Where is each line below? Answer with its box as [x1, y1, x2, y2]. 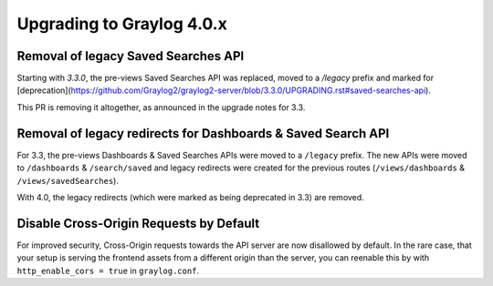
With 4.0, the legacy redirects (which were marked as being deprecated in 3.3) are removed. [16, 191, 364, 202]
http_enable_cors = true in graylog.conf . [16, 265, 200, 276]
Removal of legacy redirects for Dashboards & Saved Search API [16, 126, 390, 141]
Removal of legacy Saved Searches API [16, 48, 245, 64]
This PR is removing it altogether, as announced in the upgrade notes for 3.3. [16, 101, 306, 113]
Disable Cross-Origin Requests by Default [16, 215, 260, 231]
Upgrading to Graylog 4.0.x [16, 14, 227, 34]
